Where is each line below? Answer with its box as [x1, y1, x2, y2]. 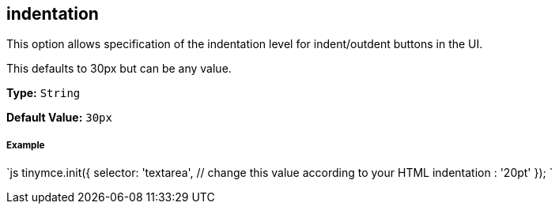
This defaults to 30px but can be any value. [6, 62, 232, 76]
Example [6, 139, 45, 151]
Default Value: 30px [6, 111, 112, 125]
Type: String [6, 86, 81, 100]
